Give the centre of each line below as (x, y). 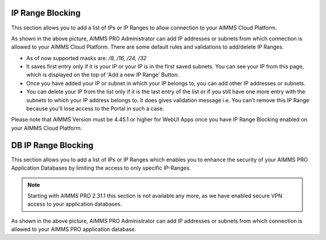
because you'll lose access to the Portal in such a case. (95, 109)
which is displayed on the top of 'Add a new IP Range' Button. (103, 75)
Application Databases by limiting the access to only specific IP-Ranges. (101, 168)
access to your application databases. (75, 204)
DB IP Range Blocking (52, 145)
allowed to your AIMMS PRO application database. (74, 229)
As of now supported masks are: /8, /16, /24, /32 (87, 58)
